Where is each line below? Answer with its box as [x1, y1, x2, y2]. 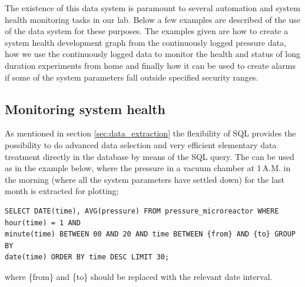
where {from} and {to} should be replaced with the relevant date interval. [5, 270, 273, 282]
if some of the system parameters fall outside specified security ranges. [5, 71, 258, 83]
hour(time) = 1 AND [5, 218, 81, 227]
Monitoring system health [5, 99, 165, 118]
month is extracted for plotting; [5, 185, 119, 197]
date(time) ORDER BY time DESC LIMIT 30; [5, 253, 170, 262]
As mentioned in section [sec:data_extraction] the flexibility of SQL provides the [5, 127, 296, 139]
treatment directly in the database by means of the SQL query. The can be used [5, 150, 294, 162]
